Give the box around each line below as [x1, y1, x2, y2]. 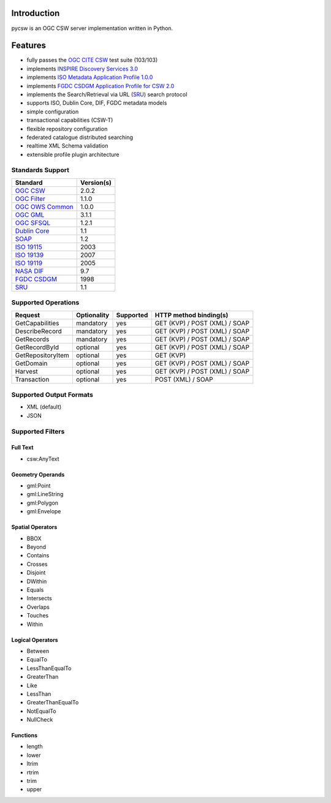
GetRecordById [15, 343, 59, 352]
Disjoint [26, 569, 46, 576]
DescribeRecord [15, 326, 63, 335]
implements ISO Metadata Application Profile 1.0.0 [26, 74, 153, 81]
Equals [26, 586, 44, 594]
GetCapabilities [15, 319, 59, 327]
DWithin [26, 578, 47, 585]
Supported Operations [11, 298, 80, 307]
